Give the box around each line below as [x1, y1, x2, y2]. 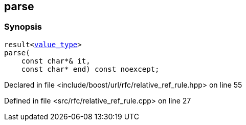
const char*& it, [21, 56, 91, 65]
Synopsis [4, 22, 42, 32]
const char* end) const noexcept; [21, 65, 160, 73]
